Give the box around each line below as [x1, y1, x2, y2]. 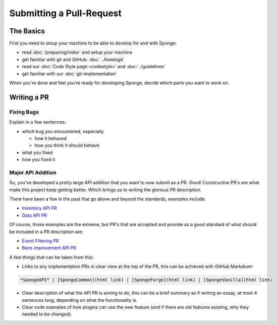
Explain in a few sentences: [9, 119, 67, 125]
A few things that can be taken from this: [9, 254, 94, 260]
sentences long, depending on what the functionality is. [22, 297, 138, 303]
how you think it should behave [34, 142, 99, 148]
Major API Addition [9, 169, 57, 176]
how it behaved [34, 135, 67, 141]
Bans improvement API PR [22, 245, 77, 251]
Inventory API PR [22, 205, 58, 211]
